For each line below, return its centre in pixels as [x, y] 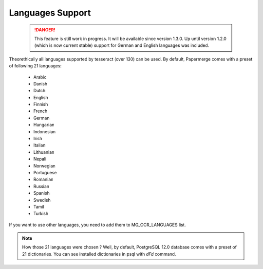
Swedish [42, 200]
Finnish [41, 104]
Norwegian [44, 166]
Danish [40, 83]
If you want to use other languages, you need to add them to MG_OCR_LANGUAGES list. [97, 225]
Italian [39, 145]
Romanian [43, 179]
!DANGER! [45, 30]
